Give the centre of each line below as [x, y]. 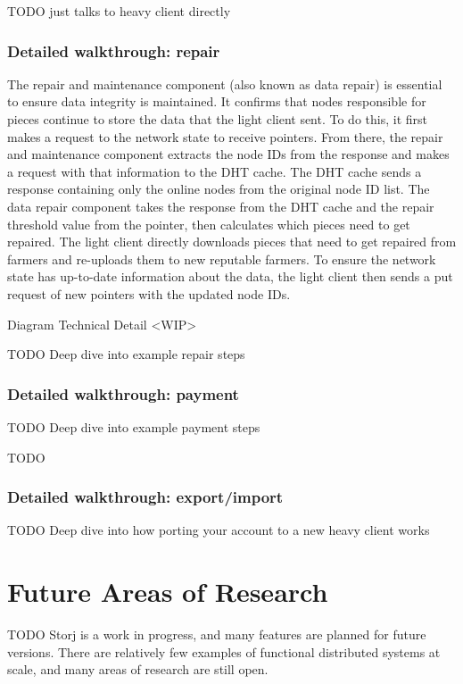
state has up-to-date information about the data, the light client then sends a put [230, 276]
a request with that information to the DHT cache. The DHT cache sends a [215, 171]
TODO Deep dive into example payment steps [134, 426]
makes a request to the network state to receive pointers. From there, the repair [225, 136]
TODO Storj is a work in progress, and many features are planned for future [217, 634]
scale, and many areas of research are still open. [138, 669]
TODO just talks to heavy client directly [119, 11]
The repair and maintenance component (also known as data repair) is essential [225, 83]
